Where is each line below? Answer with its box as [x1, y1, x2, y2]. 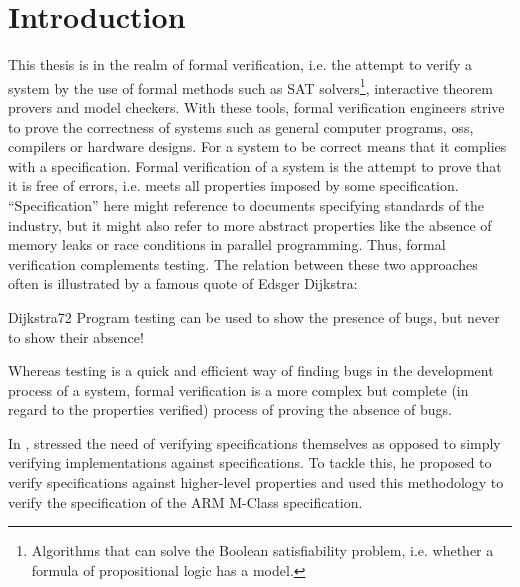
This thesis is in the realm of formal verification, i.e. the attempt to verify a [8, 54, 473, 75]
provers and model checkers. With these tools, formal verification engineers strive [8, 96, 505, 117]
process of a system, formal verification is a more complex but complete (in [8, 379, 469, 400]
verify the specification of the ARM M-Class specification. [8, 491, 363, 512]
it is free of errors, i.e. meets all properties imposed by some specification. [8, 175, 459, 196]
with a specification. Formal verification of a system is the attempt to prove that [8, 155, 502, 176]
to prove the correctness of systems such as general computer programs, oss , [8, 116, 474, 137]
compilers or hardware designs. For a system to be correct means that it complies [8, 136, 507, 157]
